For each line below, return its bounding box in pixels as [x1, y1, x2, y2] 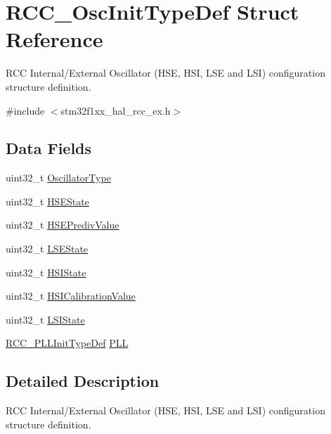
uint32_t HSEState [6, 193, 89, 208]
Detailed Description [6, 370, 160, 392]
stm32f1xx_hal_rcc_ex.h [60, 103, 171, 117]
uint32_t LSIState [6, 312, 85, 326]
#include [6, 103, 45, 117]
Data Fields [6, 137, 92, 159]
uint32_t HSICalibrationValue [6, 288, 136, 303]
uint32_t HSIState [6, 264, 86, 279]
